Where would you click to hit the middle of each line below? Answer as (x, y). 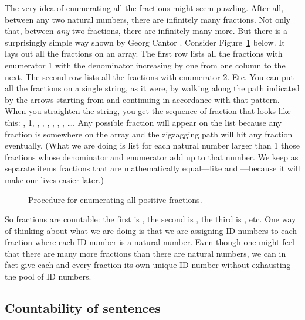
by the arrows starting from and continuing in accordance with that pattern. (142, 99)
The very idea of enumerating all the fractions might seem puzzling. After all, (144, 8)
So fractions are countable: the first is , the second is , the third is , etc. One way (150, 219)
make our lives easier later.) (55, 179)
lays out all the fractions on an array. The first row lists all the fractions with (144, 54)
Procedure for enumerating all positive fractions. (115, 199)
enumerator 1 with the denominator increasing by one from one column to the (145, 65)
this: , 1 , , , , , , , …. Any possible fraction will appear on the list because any (143, 122)
